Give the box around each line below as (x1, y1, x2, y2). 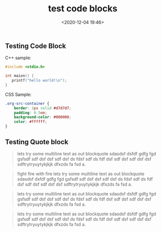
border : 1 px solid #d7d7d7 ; (14, 106, 71, 111)
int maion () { (5, 74, 34, 78)
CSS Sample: (5, 91, 32, 97)
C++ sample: (5, 55, 32, 61)
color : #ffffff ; (14, 119, 48, 124)
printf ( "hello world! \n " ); (11, 78, 67, 83)
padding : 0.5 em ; (14, 110, 48, 115)
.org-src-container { (5, 101, 50, 106)
